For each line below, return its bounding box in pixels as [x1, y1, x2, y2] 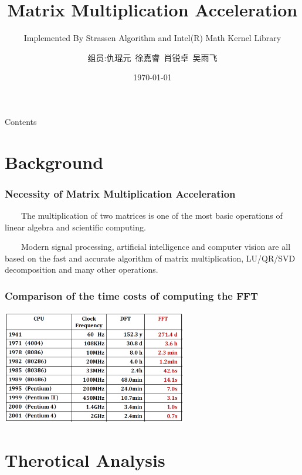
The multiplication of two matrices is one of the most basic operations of [21, 209, 283, 222]
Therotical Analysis [5, 448, 165, 472]
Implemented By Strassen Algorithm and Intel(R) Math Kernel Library [23, 32, 281, 44]
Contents [5, 115, 37, 127]
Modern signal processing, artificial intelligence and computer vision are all [21, 240, 291, 253]
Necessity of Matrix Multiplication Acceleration [5, 186, 236, 201]
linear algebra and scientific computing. [5, 220, 146, 233]
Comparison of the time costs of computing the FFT [5, 288, 259, 303]
